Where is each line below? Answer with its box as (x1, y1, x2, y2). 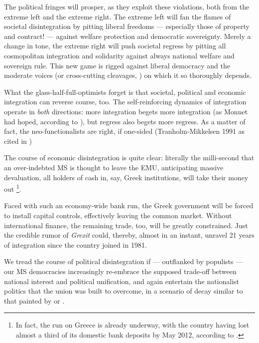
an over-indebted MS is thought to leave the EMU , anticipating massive (4, 162, 224, 172)
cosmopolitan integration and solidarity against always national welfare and (4, 50, 235, 60)
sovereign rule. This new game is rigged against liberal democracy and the (4, 60, 230, 70)
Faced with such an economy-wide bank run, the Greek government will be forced (4, 200, 254, 211)
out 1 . (4, 182, 21, 194)
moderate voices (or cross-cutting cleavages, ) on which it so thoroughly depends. (4, 70, 252, 80)
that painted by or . (4, 295, 65, 306)
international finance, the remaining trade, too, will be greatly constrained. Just (4, 220, 248, 230)
